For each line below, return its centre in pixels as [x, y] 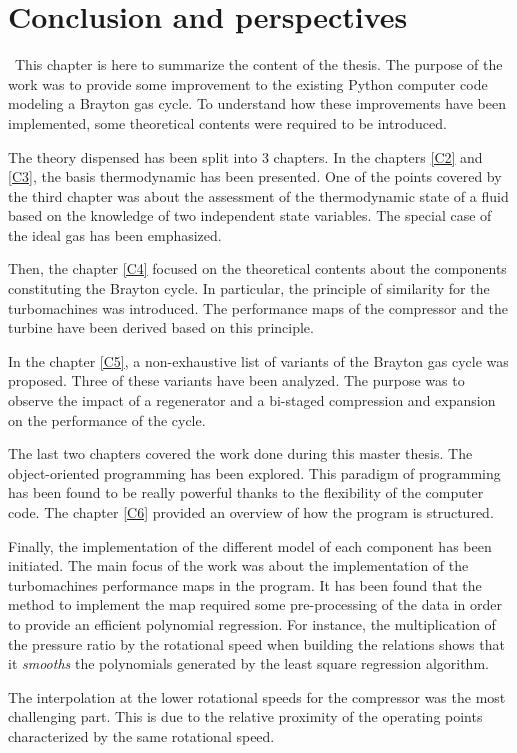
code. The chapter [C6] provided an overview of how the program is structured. [251, 512]
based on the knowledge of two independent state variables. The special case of [250, 215]
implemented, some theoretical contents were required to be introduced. [227, 122]
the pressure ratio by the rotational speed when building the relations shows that [256, 643]
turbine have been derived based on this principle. [161, 327]
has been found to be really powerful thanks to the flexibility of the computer [246, 492]
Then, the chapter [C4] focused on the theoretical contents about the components [257, 268]
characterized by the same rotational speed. [141, 735]
